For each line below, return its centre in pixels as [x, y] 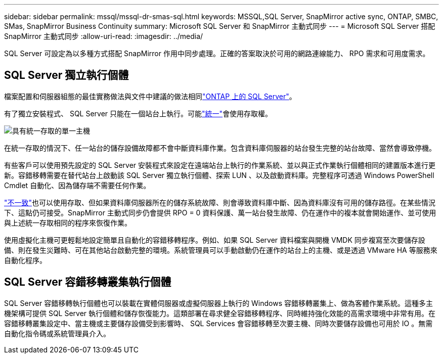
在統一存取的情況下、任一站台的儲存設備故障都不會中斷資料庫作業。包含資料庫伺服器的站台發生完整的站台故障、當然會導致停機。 [220, 148]
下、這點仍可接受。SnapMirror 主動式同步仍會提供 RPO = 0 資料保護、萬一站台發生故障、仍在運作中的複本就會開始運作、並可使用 [220, 212]
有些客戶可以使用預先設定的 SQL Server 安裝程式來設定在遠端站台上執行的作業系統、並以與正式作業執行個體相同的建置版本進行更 [220, 165]
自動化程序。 [25, 260]
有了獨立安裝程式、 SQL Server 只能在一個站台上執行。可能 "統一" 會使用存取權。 [138, 113]
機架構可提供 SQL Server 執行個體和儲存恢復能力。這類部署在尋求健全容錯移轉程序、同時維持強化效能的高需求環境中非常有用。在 [220, 313]
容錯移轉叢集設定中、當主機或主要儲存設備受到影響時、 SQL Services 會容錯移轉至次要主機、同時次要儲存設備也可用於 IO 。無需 [218, 323]
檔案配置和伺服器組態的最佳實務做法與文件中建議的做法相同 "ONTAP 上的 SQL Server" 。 [150, 96]
